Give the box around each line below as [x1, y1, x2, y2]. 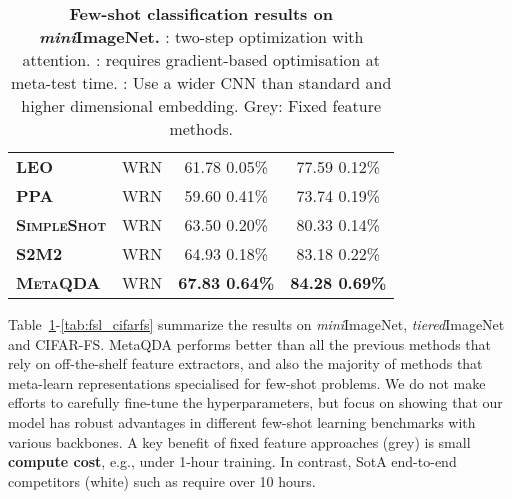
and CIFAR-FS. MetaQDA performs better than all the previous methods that [8, 333, 492, 354]
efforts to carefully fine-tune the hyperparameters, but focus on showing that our [8, 392, 503, 413]
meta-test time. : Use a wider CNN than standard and [11, 71, 392, 94]
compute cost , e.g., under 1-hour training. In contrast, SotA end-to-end [8, 451, 457, 472]
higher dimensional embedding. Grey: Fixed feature [21, 94, 382, 117]
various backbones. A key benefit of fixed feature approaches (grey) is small [8, 431, 471, 452]
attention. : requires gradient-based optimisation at [22, 48, 380, 71]
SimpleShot [16, 213, 107, 236]
